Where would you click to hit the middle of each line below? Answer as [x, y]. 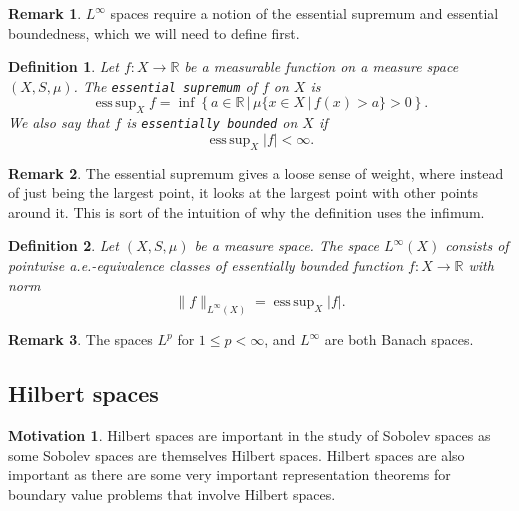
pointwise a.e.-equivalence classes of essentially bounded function [206, 265]
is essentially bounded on [212, 122]
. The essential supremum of [165, 85]
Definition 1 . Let [63, 66]
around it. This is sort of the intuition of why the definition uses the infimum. [246, 211]
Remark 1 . [45, 13]
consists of [477, 245]
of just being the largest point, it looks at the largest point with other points [243, 192]
